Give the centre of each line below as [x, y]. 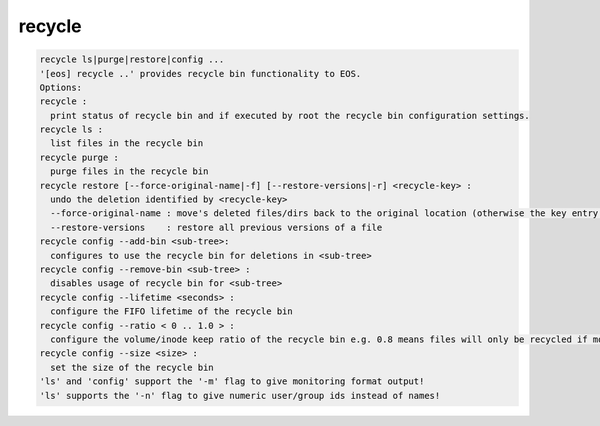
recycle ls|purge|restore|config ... [132, 59]
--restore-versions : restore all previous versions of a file [216, 227]
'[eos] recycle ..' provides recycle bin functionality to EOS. [200, 73]
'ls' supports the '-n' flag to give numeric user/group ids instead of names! [240, 395]
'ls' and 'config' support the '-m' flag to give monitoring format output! [232, 381]
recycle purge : [79, 157]
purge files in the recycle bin [129, 171]
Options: [61, 87]
